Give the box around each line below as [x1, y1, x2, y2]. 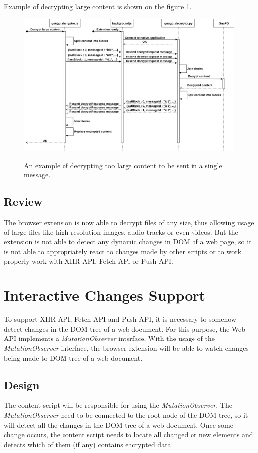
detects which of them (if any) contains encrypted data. [4, 439, 173, 449]
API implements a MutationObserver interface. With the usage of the [4, 333, 215, 343]
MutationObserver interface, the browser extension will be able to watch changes [4, 342, 249, 353]
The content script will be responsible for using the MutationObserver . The [4, 400, 232, 410]
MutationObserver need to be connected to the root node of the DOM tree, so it [4, 409, 248, 420]
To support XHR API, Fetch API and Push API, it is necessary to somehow [4, 314, 236, 324]
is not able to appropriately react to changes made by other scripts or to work [4, 246, 242, 256]
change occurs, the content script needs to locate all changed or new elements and [4, 429, 253, 440]
